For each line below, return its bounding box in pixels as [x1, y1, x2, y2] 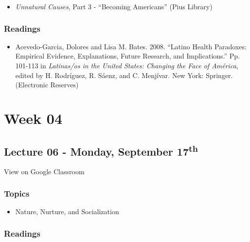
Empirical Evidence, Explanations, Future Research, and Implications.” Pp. [15, 51, 240, 61]
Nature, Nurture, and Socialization [15, 206, 119, 217]
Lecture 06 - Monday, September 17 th [4, 141, 198, 159]
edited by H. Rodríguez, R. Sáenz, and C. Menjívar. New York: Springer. [15, 70, 233, 80]
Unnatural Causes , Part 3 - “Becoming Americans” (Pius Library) [15, 1, 213, 11]
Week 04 [4, 108, 63, 128]
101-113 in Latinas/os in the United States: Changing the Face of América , [15, 60, 238, 70]
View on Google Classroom [4, 166, 85, 177]
